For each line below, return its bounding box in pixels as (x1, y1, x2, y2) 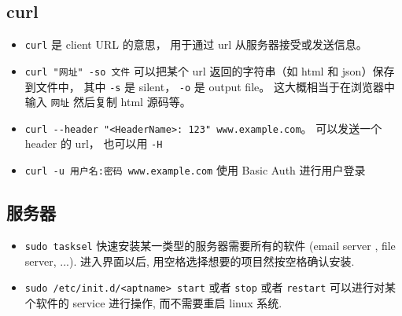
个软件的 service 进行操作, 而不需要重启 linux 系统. (24, 294, 282, 310)
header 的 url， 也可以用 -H (24, 135, 163, 152)
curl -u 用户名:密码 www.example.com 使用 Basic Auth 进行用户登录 (24, 162, 366, 178)
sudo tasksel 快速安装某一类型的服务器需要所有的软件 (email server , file (24, 237, 396, 253)
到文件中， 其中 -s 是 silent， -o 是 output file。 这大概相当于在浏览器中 (24, 78, 395, 94)
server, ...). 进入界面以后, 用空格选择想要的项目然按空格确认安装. (24, 252, 355, 269)
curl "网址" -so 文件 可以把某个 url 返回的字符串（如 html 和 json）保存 (24, 62, 395, 79)
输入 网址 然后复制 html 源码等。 (24, 94, 191, 110)
